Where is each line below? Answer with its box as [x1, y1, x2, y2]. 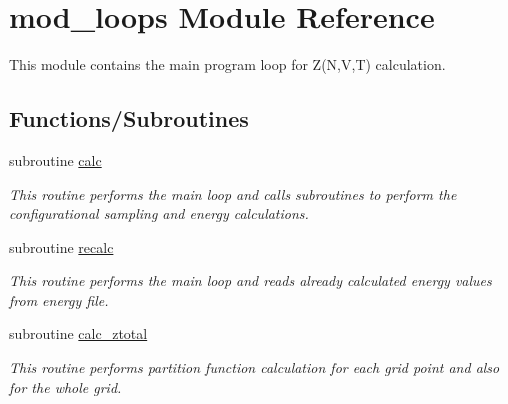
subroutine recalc [9, 236, 114, 257]
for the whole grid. [9, 376, 122, 397]
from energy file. [9, 289, 109, 310]
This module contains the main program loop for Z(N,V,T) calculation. [9, 54, 446, 75]
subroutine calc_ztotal [9, 323, 148, 344]
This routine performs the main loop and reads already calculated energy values [9, 270, 492, 291]
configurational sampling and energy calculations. [9, 203, 309, 224]
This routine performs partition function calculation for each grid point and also [9, 357, 500, 378]
